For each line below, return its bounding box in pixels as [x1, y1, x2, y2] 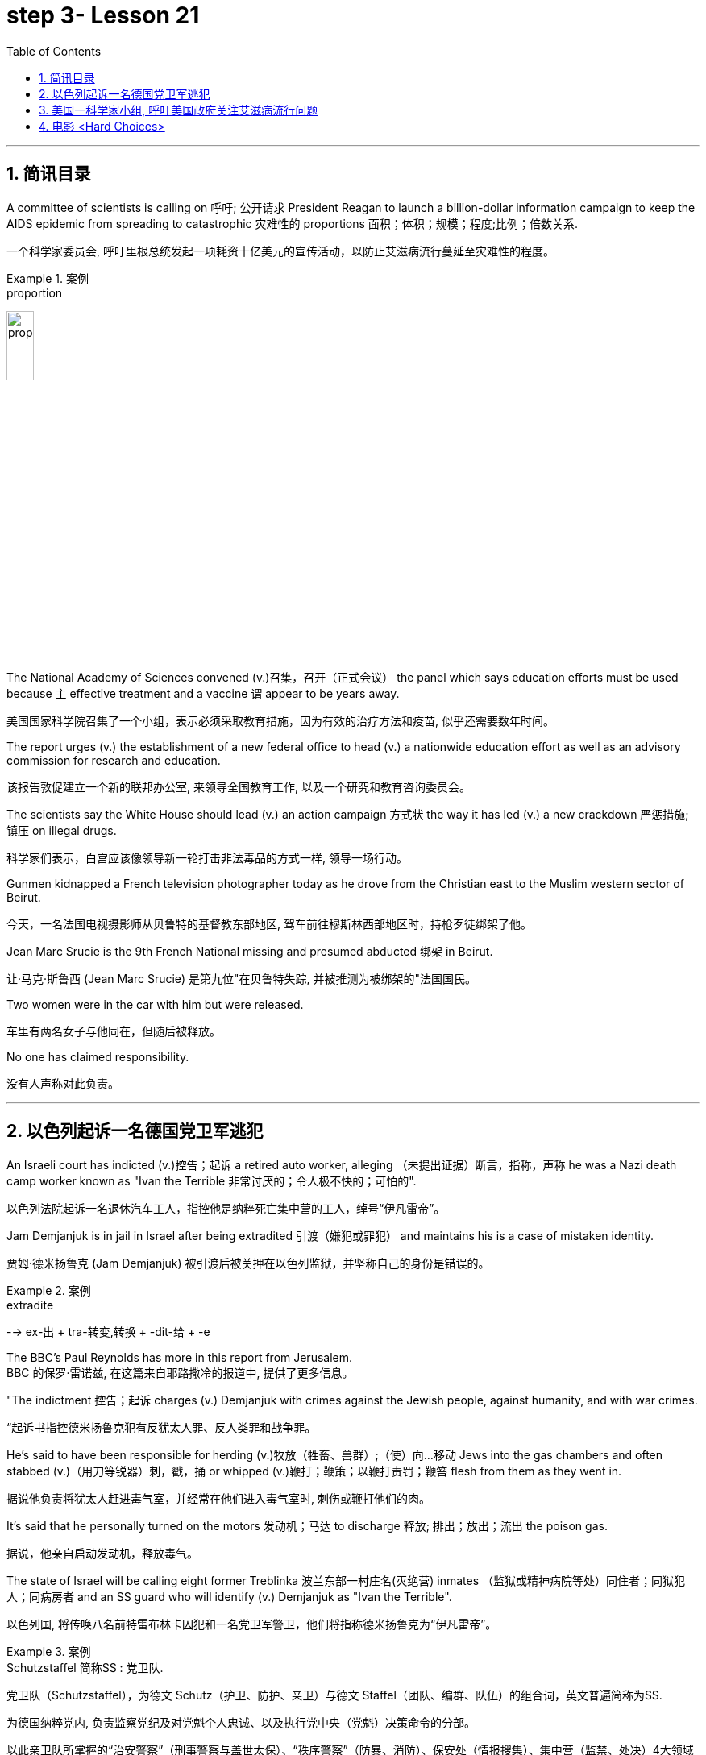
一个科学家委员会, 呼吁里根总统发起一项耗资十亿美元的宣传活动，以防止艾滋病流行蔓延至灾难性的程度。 [6, 243, 554, 258]
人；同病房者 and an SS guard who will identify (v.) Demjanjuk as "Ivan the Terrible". [6, 1589, 452, 1604]
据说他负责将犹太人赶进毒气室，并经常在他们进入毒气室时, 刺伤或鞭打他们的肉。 [6, 1491, 430, 1505]
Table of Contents [6, 44, 102, 58]
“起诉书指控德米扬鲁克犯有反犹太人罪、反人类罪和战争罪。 [6, 1420, 317, 1434]
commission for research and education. [6, 753, 221, 767]
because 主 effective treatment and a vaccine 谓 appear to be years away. [6, 686, 400, 700]
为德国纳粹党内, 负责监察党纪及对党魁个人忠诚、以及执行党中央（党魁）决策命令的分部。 [6, 1715, 476, 1729]
